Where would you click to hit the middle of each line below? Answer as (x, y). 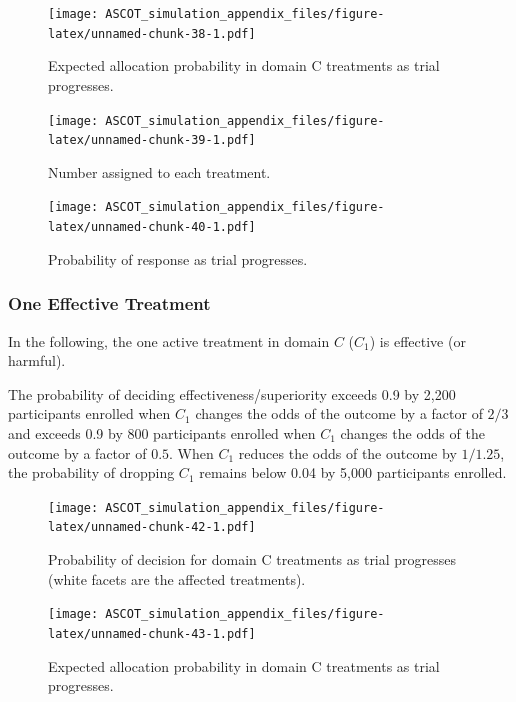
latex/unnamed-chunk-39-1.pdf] (152, 140)
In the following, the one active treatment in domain (169, 340)
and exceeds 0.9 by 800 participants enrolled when (162, 432)
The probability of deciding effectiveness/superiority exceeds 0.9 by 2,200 (232, 393)
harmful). (37, 360)
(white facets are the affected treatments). (177, 578)
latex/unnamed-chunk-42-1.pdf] (152, 527)
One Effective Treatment (109, 303)
